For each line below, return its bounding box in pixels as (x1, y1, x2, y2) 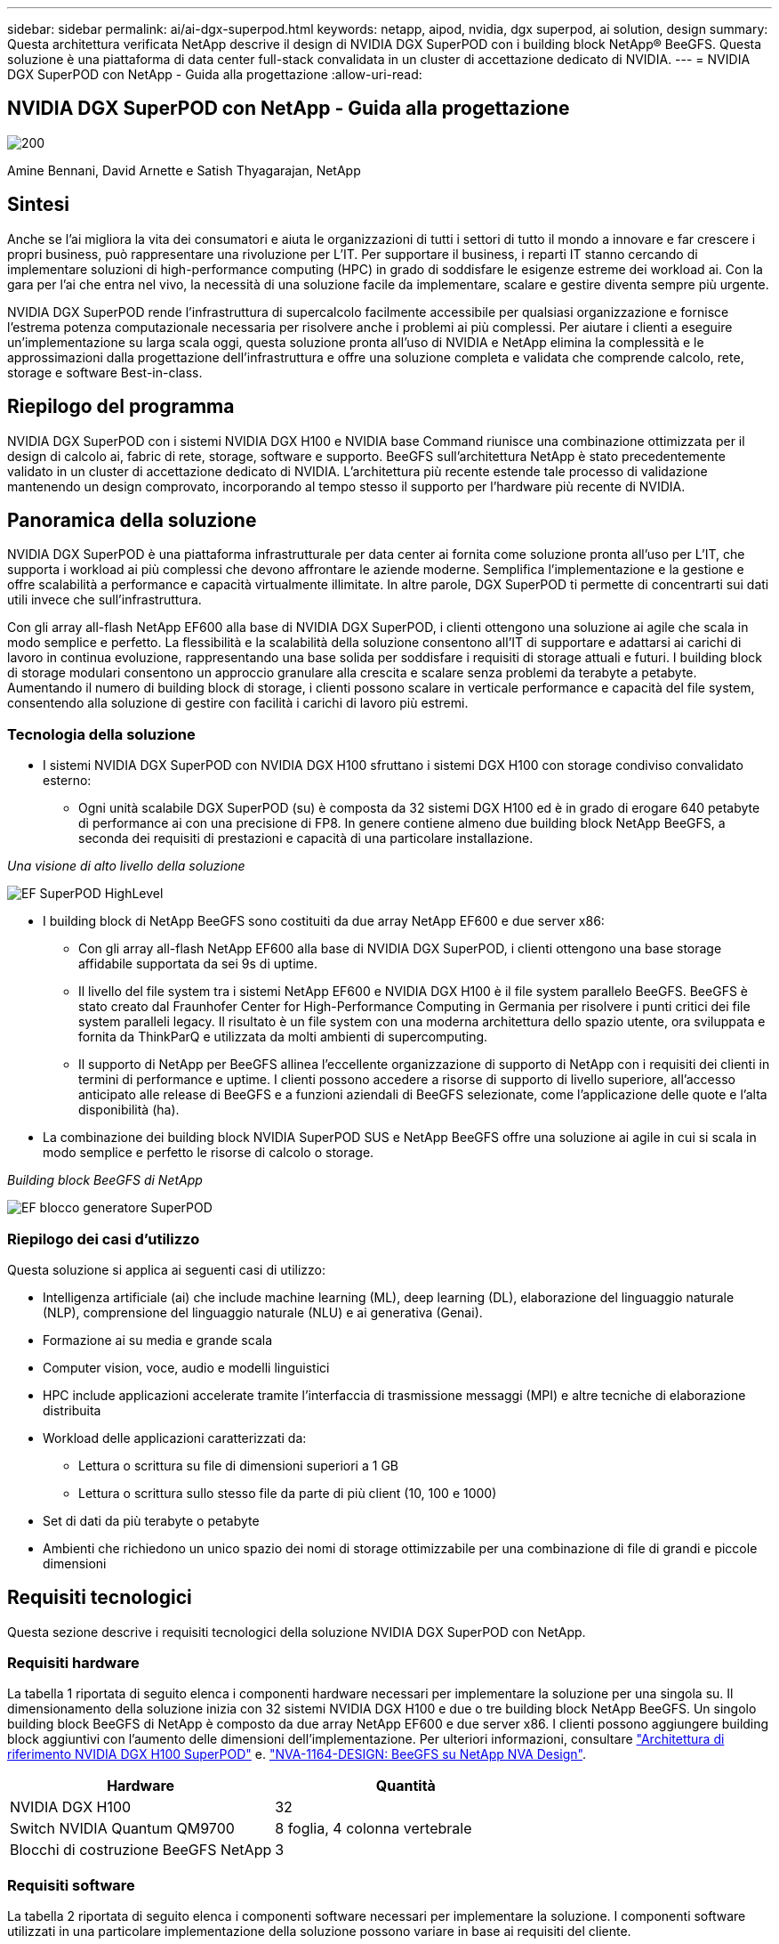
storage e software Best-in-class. (7, 364, 203, 380)
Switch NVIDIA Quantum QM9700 (10, 1819, 235, 1838)
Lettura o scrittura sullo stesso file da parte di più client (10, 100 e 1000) (78, 1485, 497, 1501)
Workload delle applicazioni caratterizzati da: (43, 1430, 307, 1446)
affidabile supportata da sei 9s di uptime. (78, 956, 318, 972)
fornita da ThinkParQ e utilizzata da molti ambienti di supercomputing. (78, 1029, 488, 1045)
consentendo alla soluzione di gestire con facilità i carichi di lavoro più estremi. (7, 695, 469, 711)
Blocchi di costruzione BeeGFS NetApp (10, 1841, 272, 1859)
